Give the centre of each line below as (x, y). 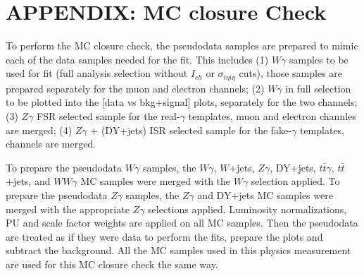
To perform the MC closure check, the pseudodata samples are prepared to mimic (182, 46)
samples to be (319, 59)
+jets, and (28, 181)
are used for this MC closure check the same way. (112, 264)
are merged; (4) (39, 130)
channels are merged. (51, 144)
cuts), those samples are (291, 73)
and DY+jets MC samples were (265, 194)
